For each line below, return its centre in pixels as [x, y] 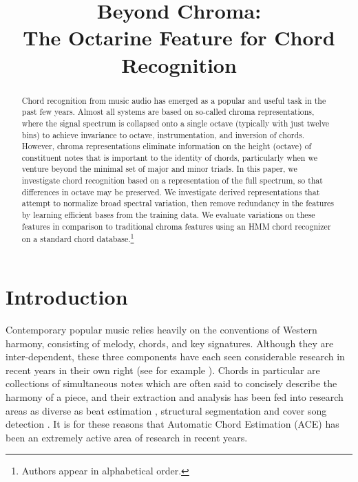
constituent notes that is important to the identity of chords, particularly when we [169, 157]
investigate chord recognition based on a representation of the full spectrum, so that [172, 180]
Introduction [67, 297]
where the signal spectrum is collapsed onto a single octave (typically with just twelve [176, 123]
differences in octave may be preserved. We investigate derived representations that [171, 191]
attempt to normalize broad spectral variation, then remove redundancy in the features [178, 203]
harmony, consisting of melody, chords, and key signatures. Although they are [170, 343]
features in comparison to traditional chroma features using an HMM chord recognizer [176, 226]
